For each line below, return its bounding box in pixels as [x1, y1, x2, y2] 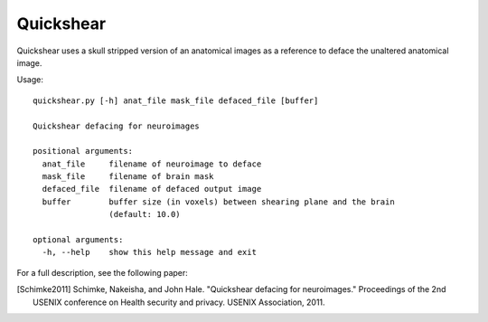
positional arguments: [33, 146, 134, 156]
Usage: [16, 74, 44, 85]
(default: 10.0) [108, 209, 181, 220]
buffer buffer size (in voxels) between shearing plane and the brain [42, 196, 395, 207]
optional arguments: [33, 235, 124, 245]
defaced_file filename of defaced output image [42, 184, 262, 194]
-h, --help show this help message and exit [42, 247, 258, 258]
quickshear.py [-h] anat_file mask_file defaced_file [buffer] [33, 95, 319, 106]
